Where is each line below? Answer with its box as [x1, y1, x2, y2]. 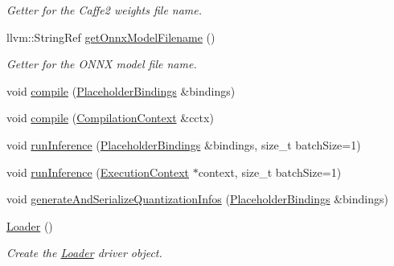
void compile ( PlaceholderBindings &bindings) [6, 82, 236, 99]
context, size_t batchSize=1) [198, 163, 342, 180]
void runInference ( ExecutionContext [6, 163, 190, 180]
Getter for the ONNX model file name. [6, 55, 197, 72]
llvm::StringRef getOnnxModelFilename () [6, 28, 215, 45]
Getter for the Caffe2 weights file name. [6, 2, 203, 18]
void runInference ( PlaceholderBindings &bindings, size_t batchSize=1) [6, 136, 361, 153]
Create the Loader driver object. [6, 244, 162, 261]
